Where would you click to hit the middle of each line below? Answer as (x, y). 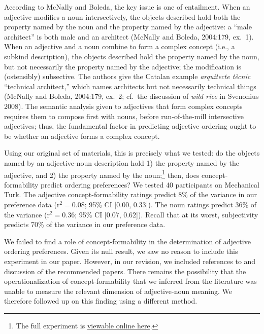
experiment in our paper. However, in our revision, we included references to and (130, 261)
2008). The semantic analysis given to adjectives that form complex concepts (123, 106)
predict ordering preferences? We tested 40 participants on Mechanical (150, 184)
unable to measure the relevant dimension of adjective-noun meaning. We (118, 291)
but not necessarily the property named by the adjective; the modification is (123, 66)
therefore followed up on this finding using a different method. (101, 301)
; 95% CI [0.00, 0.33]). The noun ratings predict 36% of (171, 204)
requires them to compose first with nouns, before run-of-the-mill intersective (124, 116)
